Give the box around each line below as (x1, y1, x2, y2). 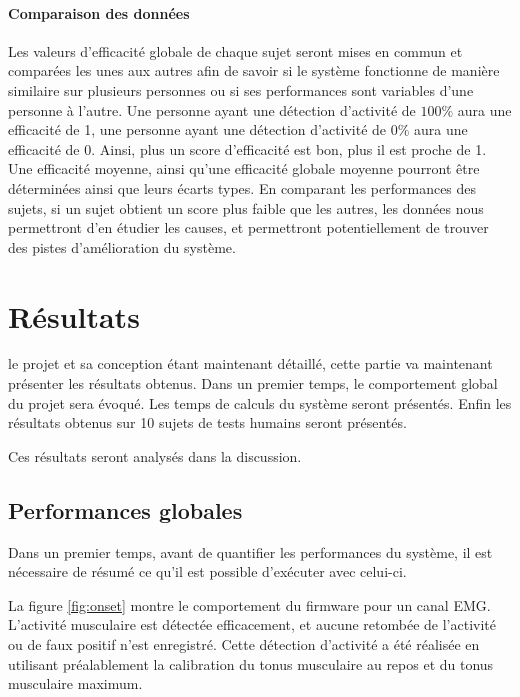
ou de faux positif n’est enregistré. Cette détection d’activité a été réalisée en (8, 634, 480, 654)
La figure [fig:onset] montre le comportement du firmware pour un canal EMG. (8, 594, 491, 615)
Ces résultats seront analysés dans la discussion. (8, 445, 302, 466)
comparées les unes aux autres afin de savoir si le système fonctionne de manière (8, 60, 500, 81)
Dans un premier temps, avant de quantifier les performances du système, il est (8, 541, 493, 562)
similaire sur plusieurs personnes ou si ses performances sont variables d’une (8, 79, 474, 100)
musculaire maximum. (8, 673, 143, 694)
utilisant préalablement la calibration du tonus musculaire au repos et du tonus (8, 653, 494, 674)
